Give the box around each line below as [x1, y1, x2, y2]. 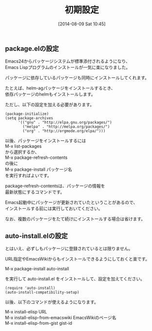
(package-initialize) [5, 111, 49, 116]
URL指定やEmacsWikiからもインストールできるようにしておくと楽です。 [5, 256, 150, 262]
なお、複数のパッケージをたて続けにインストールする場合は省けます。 [5, 216, 146, 222]
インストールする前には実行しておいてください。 [5, 206, 103, 212]
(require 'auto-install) [5, 286, 56, 291]
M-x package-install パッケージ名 [5, 167, 72, 173]
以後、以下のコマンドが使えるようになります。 [5, 299, 99, 305]
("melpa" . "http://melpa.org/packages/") [22, 124, 110, 130]
